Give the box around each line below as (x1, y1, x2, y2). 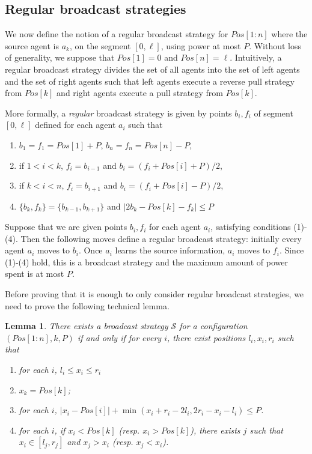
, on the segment (69, 39, 131, 52)
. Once (78, 244, 103, 256)
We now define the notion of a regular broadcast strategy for (5, 28, 228, 40)
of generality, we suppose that (5, 51, 115, 64)
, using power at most (161, 39, 241, 52)
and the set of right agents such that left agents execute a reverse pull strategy (5, 74, 295, 87)
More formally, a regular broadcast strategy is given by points (5, 106, 232, 119)
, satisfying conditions (210, 220, 291, 233)
